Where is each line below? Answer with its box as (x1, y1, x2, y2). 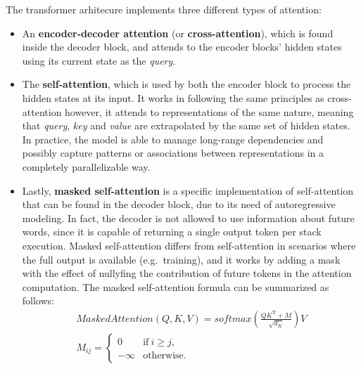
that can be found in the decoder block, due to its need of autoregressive (22, 197, 336, 212)
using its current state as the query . (22, 53, 176, 67)
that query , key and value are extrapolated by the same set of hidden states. (22, 118, 350, 133)
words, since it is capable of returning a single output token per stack (22, 224, 322, 239)
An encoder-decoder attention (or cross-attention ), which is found (22, 25, 334, 40)
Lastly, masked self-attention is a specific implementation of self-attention (22, 183, 354, 198)
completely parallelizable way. (22, 159, 151, 174)
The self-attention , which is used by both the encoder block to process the (22, 77, 351, 91)
